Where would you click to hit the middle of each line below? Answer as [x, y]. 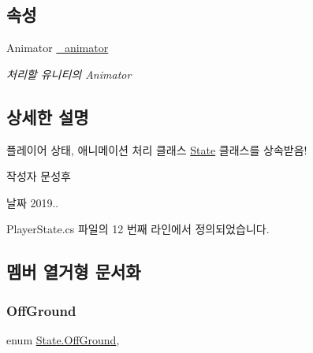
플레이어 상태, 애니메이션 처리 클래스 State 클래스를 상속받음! [157, 149]
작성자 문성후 [39, 176]
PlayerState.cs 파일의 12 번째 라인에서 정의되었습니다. [138, 229]
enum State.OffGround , [63, 339]
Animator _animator [58, 48]
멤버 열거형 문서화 [74, 271]
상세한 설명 [48, 116]
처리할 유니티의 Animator [69, 74]
